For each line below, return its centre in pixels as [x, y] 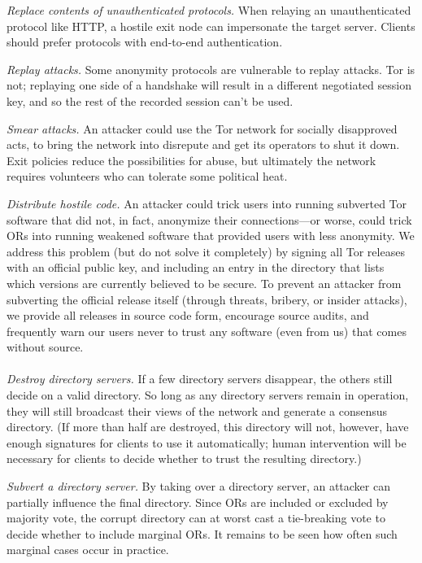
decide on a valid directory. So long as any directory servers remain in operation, [208, 395]
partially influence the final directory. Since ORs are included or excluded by [198, 502]
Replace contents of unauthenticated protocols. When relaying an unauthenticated [209, 10]
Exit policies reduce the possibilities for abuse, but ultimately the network [191, 160]
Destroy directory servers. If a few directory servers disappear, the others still [200, 379]
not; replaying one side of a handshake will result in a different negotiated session [209, 85]
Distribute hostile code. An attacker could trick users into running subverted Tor [207, 203]
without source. [45, 347]
